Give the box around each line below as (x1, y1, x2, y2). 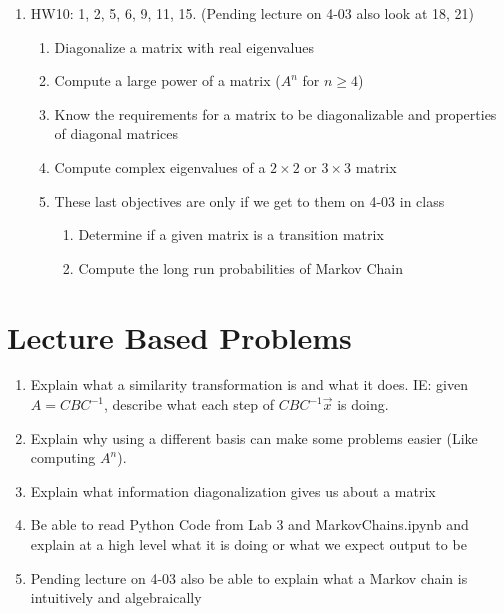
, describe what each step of (103, 394, 275, 415)
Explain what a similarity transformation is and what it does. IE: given (30, 374, 468, 395)
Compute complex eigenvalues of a (54, 156, 266, 177)
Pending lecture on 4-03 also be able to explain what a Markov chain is (30, 567, 468, 588)
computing (30, 447, 96, 468)
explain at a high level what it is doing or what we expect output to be (30, 534, 467, 555)
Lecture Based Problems (7, 316, 352, 357)
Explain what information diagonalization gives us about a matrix (30, 480, 436, 501)
